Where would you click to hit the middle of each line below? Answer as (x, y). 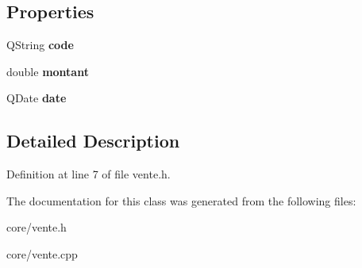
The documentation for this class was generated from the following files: (181, 200)
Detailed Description (93, 141)
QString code (40, 45)
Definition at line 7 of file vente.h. (89, 174)
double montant (48, 71)
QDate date (37, 98)
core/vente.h (37, 227)
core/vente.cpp (42, 253)
